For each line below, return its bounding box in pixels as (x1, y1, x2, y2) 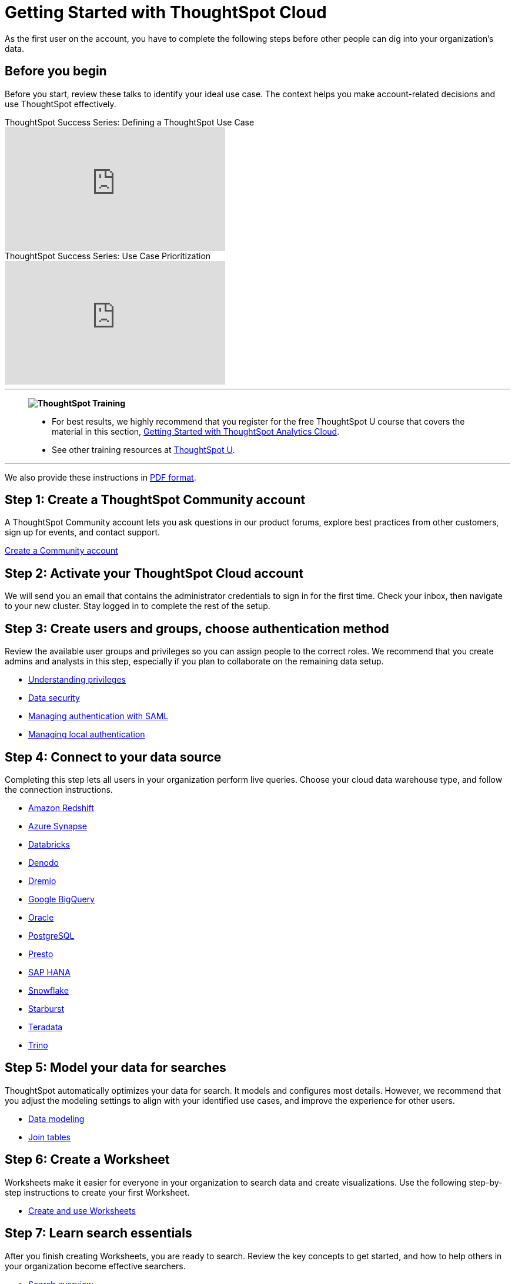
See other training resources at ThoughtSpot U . (52, 444, 235, 455)
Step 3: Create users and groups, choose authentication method (5, 621, 389, 636)
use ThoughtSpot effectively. (5, 98, 116, 109)
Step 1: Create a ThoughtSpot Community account (5, 492, 306, 508)
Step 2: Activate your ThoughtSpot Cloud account (5, 565, 304, 581)
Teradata (28, 1021, 63, 1032)
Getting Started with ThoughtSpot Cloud (5, 2, 327, 22)
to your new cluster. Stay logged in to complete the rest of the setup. (5, 601, 270, 611)
